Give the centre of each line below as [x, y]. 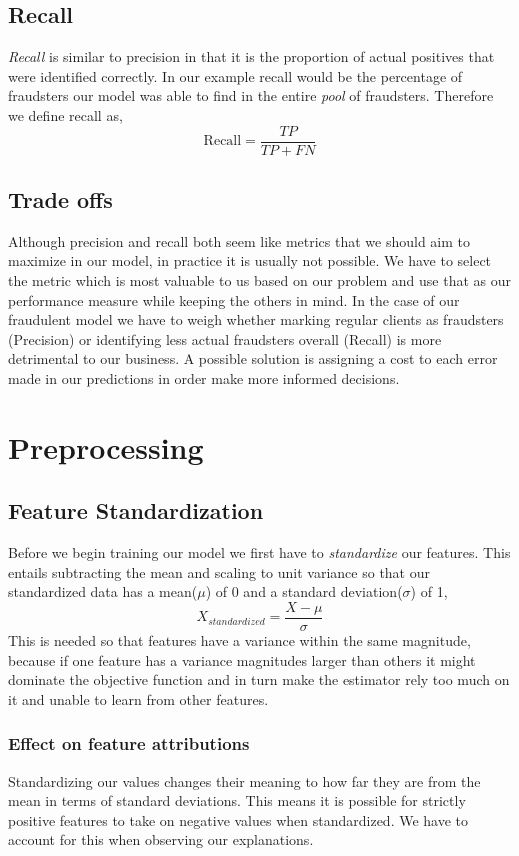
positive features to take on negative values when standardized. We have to [238, 819]
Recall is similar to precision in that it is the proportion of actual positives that [251, 56]
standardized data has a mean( [103, 591]
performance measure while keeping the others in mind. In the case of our [234, 299]
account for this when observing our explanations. [161, 839]
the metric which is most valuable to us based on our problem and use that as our [260, 280]
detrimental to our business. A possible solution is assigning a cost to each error [253, 358]
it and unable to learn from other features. [138, 698]
